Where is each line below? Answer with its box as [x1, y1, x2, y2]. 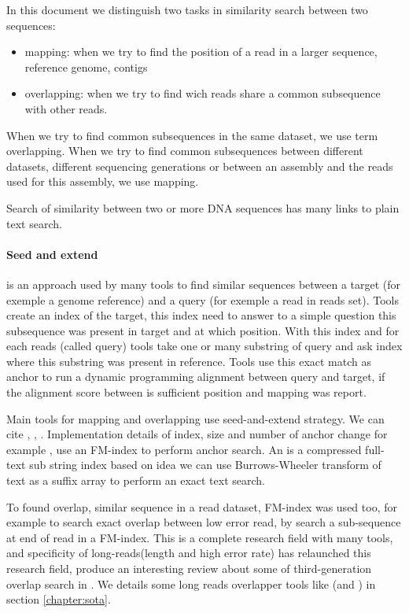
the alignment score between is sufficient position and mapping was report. [6, 384, 367, 401]
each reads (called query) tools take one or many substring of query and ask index [6, 338, 403, 354]
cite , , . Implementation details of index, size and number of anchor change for [6, 426, 388, 442]
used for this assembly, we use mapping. [6, 173, 199, 190]
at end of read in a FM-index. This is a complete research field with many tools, [6, 529, 393, 545]
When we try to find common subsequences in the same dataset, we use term [6, 127, 378, 143]
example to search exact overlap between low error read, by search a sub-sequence [6, 514, 401, 530]
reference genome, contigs [24, 58, 148, 75]
